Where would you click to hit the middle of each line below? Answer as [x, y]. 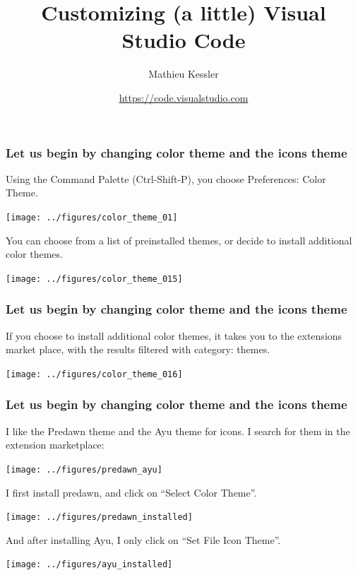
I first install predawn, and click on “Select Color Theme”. [131, 492]
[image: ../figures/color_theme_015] [94, 279]
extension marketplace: [55, 445]
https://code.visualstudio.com [184, 97]
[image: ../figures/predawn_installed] [99, 517]
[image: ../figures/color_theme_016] [94, 374]
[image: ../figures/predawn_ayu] [84, 469]
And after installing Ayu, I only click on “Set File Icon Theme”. [143, 539]
